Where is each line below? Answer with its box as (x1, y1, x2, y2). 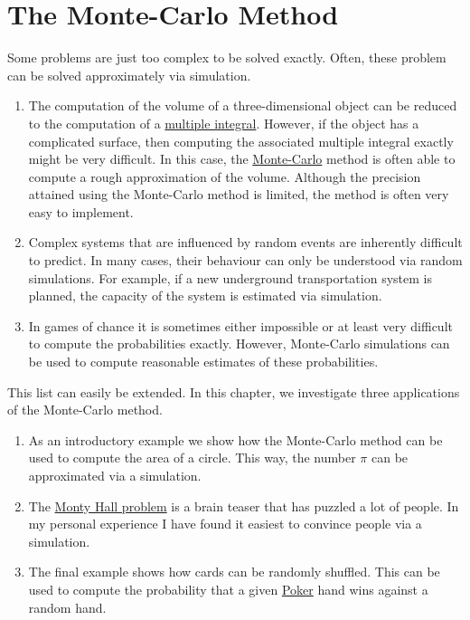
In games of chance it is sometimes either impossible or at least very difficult (28, 316, 453, 335)
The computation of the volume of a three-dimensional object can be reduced (28, 96, 457, 115)
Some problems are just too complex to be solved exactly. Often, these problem (7, 48, 446, 67)
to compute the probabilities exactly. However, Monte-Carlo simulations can (28, 334, 450, 353)
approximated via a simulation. (28, 466, 202, 484)
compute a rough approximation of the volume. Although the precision (28, 167, 421, 186)
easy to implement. (28, 202, 134, 221)
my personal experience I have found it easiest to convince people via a (28, 514, 422, 533)
